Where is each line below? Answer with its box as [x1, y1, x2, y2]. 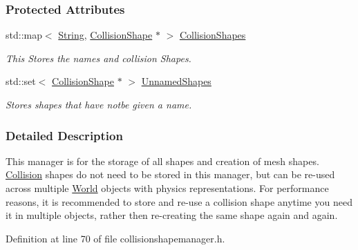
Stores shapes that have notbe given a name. [6, 97, 192, 111]
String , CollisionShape [58, 28, 153, 42]
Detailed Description [6, 126, 123, 144]
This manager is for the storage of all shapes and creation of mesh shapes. [6, 153, 319, 168]
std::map [6, 28, 42, 42]
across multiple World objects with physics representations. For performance [6, 181, 329, 195]
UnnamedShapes [141, 74, 211, 88]
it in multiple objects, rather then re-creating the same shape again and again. [6, 208, 338, 222]
